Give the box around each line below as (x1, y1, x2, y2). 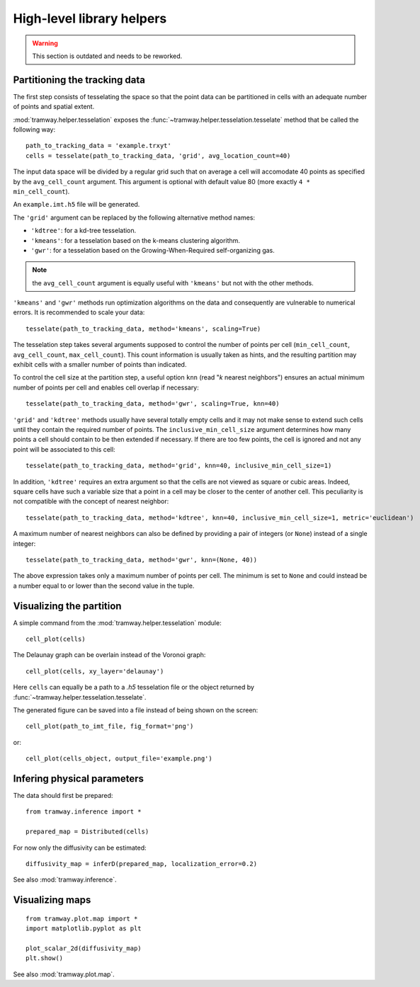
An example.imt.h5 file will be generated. (13, 200, 140, 209)
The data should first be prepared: (13, 792, 113, 800)
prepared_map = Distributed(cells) (25, 828, 149, 835)
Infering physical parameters (13, 772, 144, 785)
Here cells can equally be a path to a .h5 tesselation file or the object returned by (13, 683, 255, 692)
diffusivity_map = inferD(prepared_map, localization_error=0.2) (25, 860, 258, 867)
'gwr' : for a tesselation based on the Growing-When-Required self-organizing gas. (30, 246, 276, 254)
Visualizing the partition (13, 600, 122, 612)
